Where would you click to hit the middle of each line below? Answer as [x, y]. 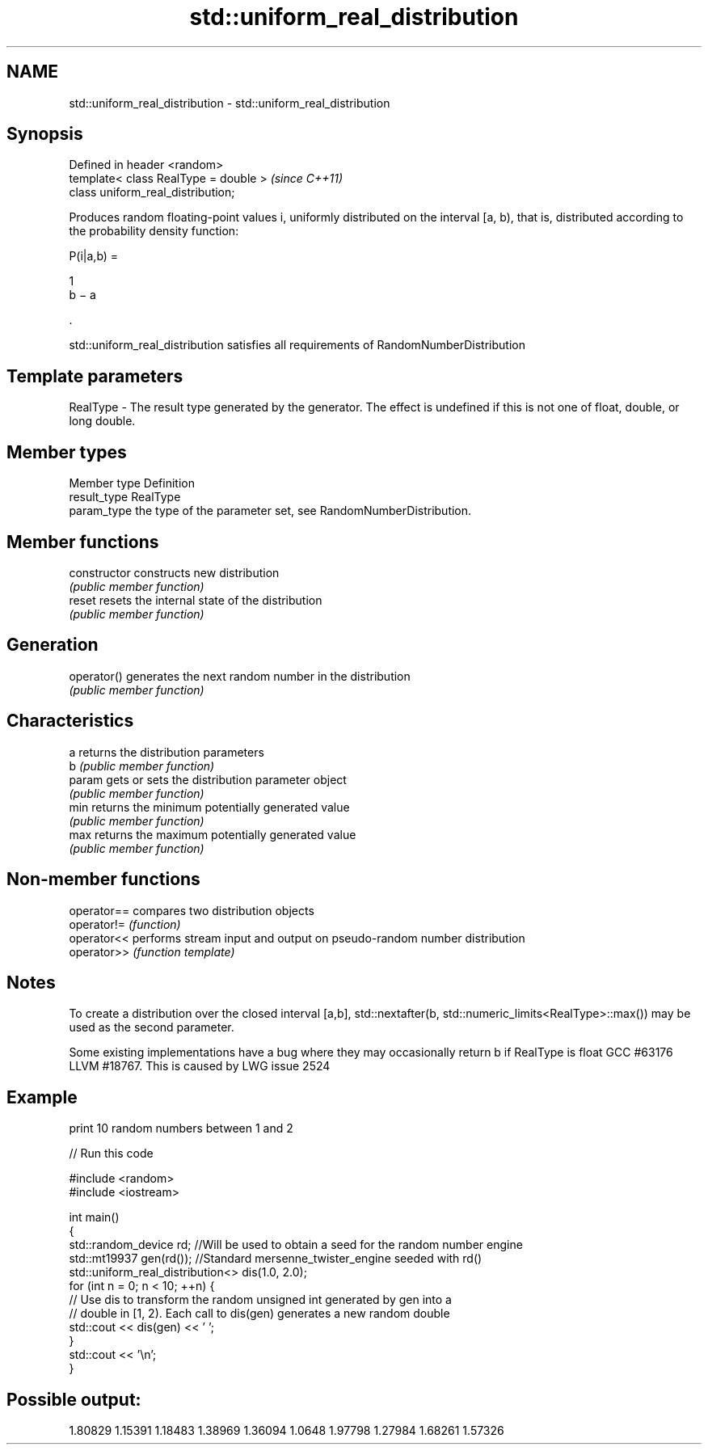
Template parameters [95, 376]
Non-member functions [103, 879]
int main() [94, 1217]
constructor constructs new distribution [174, 572]
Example [42, 1097]
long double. [102, 421]
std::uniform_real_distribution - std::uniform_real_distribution [230, 103]
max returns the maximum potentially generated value [213, 834]
